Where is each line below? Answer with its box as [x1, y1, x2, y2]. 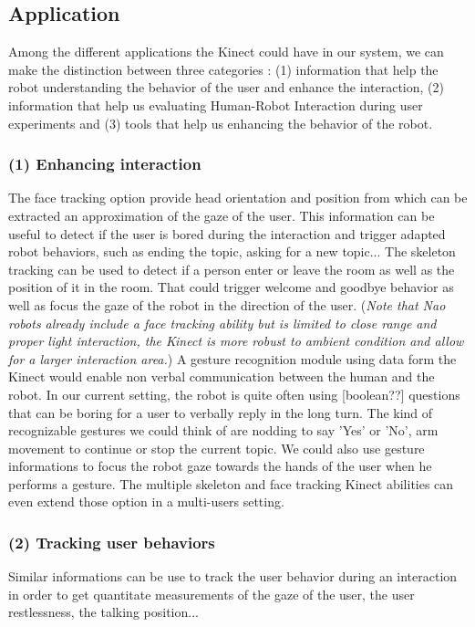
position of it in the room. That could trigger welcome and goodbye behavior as [8, 277, 454, 297]
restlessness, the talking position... [8, 602, 199, 622]
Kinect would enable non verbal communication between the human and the [8, 367, 435, 386]
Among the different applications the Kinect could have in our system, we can [8, 42, 444, 61]
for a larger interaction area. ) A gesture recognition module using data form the [8, 349, 457, 368]
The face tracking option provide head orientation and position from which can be [8, 188, 468, 207]
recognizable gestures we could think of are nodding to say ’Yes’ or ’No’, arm [8, 421, 439, 440]
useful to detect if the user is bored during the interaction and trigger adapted [8, 224, 446, 243]
